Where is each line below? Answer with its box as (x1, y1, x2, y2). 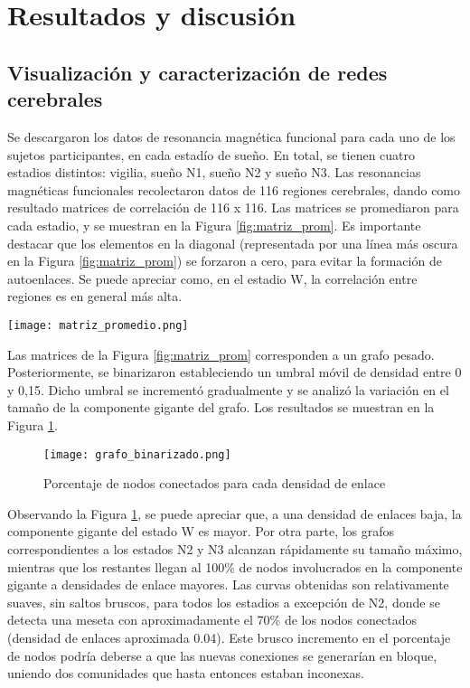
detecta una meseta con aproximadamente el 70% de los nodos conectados (7, 610, 417, 629)
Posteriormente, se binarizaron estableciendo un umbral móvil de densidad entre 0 (7, 363, 462, 382)
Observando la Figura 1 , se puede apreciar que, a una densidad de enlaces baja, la (7, 504, 462, 523)
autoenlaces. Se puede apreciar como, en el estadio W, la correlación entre (7, 269, 418, 287)
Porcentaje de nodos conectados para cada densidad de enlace (43, 474, 386, 493)
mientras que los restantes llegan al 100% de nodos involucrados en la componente (7, 557, 463, 576)
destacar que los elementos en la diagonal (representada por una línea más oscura (7, 233, 458, 252)
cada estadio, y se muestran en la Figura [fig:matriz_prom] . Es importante (7, 215, 421, 234)
